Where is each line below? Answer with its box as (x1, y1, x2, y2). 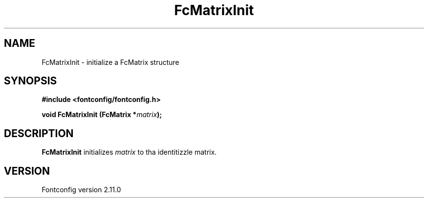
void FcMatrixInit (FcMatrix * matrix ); (42, 110, 162, 119)
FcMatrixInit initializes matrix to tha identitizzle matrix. (42, 148, 217, 157)
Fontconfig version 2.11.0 (42, 185, 121, 194)
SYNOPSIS (4, 75, 57, 87)
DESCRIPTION (4, 127, 74, 140)
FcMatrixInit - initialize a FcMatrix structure (42, 58, 179, 66)
